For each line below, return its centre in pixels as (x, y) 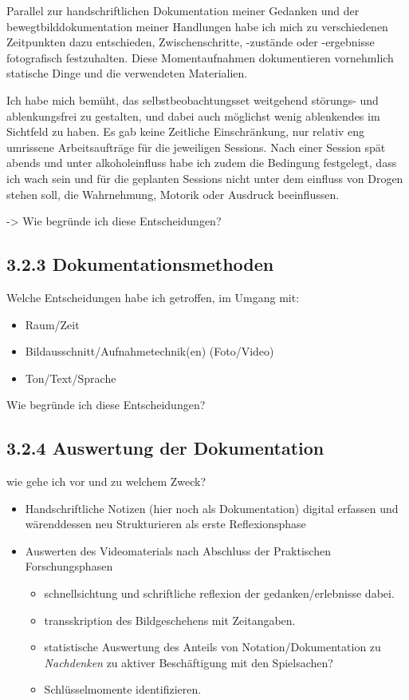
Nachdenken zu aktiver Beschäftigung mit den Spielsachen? (189, 662)
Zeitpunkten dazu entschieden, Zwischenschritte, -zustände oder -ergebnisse (191, 42)
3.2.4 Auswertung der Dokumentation (165, 448)
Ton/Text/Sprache (71, 378)
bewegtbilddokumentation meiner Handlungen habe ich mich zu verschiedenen (197, 26)
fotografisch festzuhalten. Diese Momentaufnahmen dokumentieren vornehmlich (200, 57)
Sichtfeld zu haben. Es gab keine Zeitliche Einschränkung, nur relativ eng (186, 131)
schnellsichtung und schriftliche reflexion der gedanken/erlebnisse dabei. (219, 593)
